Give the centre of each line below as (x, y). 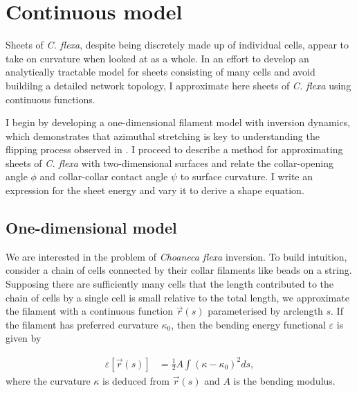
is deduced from (136, 380)
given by (24, 338)
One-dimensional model (91, 228)
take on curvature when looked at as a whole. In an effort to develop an (157, 58)
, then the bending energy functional (248, 324)
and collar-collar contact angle (104, 176)
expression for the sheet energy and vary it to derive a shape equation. (155, 190)
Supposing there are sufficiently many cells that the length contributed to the (170, 284)
